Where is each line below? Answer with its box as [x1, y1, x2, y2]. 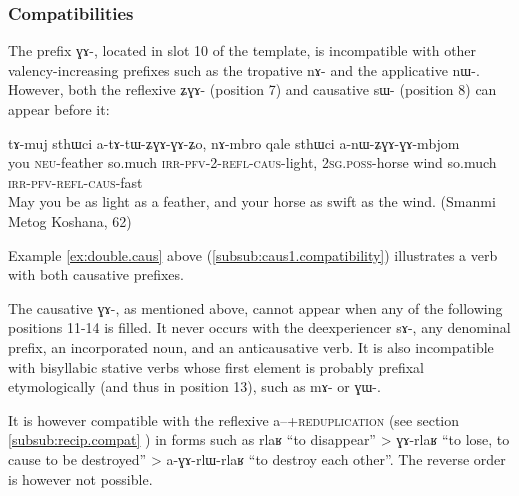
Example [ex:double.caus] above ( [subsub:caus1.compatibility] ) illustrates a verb [8, 244, 498, 265]
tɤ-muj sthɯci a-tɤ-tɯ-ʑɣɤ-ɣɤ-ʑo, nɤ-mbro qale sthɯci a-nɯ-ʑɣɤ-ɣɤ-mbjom [8, 132, 460, 153]
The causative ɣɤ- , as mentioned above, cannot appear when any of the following [8, 297, 503, 318]
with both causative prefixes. [8, 264, 184, 285]
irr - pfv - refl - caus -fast [8, 171, 143, 192]
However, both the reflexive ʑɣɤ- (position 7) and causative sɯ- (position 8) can [8, 79, 497, 100]
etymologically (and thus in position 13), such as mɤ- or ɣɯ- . [8, 376, 381, 397]
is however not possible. [8, 468, 153, 489]
